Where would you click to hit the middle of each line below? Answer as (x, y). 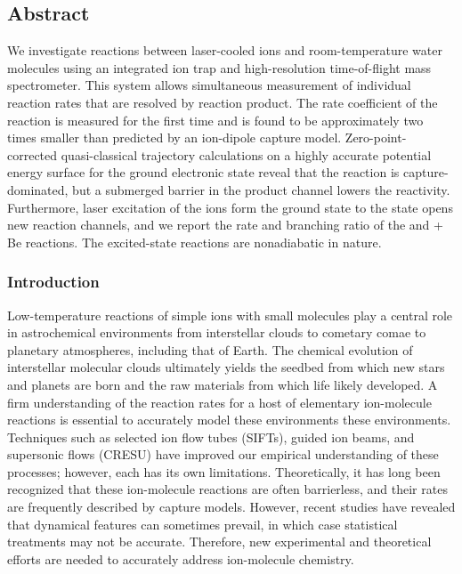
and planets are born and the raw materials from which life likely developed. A (223, 384)
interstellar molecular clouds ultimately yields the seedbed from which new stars (226, 367)
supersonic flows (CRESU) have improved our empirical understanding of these (223, 454)
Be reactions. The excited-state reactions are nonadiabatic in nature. (195, 242)
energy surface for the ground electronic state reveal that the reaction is (203, 172)
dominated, (38, 189)
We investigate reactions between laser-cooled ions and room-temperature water (225, 50)
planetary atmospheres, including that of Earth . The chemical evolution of (210, 349)
